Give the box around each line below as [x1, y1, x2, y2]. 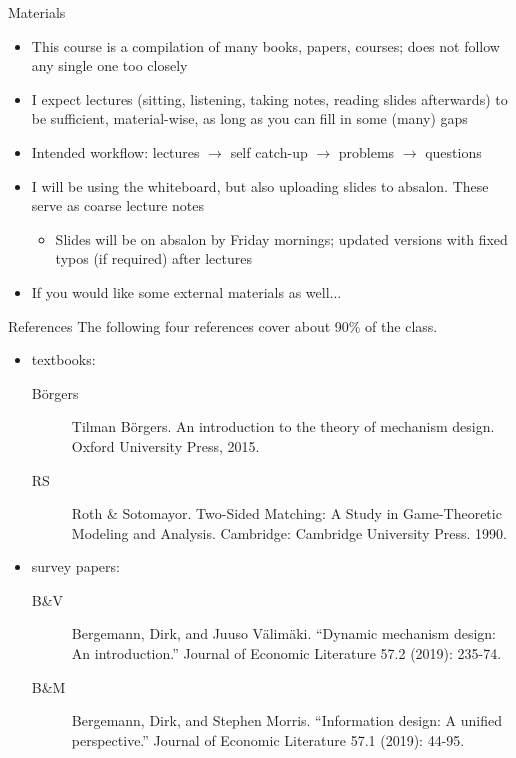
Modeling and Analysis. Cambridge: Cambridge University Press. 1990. [71, 522, 507, 543]
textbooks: [31, 349, 96, 370]
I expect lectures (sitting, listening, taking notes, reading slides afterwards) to [31, 88, 508, 109]
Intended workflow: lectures [31, 141, 200, 162]
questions [425, 141, 482, 162]
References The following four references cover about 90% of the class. [8, 315, 438, 336]
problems [338, 141, 395, 162]
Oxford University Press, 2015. [71, 435, 260, 456]
